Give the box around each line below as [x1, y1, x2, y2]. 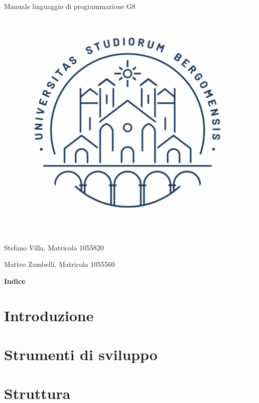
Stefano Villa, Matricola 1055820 [4, 242, 104, 252]
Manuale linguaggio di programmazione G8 [4, 1, 135, 11]
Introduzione [4, 305, 94, 325]
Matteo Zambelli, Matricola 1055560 [4, 259, 115, 269]
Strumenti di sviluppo [4, 344, 158, 364]
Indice [4, 275, 25, 286]
